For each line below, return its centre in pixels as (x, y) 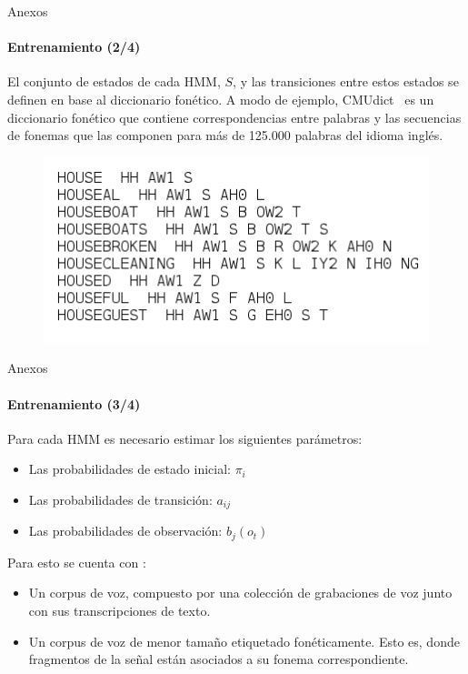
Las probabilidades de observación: (125, 531)
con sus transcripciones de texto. (119, 611)
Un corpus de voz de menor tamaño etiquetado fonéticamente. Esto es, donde (244, 641)
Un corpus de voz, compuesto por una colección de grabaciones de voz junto (240, 593)
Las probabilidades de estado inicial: (129, 469)
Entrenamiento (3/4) (74, 403)
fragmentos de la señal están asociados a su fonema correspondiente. (219, 659)
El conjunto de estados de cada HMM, (114, 81)
